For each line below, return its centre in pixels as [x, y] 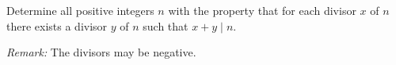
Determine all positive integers [80, 10]
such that [166, 25]
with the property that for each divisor [262, 10]
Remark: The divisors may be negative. [101, 52]
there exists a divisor [57, 25]
